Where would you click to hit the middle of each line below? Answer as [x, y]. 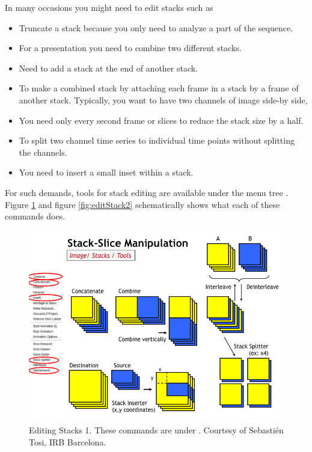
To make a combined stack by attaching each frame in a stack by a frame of [159, 88]
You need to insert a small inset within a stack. [106, 172]
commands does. [35, 216]
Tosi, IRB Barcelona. [68, 441]
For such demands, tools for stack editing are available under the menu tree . [147, 192]
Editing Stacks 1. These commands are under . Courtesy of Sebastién [156, 430]
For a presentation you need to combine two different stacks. [130, 48]
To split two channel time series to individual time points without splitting [157, 140]
